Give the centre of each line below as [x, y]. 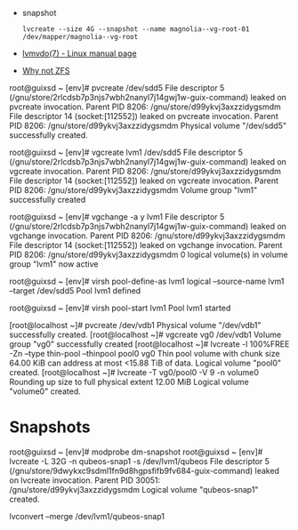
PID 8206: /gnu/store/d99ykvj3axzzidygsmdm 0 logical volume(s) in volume [149, 254]
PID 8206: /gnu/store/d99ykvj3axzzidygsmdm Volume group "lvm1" [133, 190]
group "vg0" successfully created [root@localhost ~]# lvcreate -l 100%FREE [149, 344]
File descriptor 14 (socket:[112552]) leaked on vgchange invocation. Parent [146, 245]
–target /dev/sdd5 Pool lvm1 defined [75, 291]
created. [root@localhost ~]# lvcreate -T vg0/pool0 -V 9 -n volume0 [134, 372]
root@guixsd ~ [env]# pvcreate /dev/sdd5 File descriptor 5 [117, 88]
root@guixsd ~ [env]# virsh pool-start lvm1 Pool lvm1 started [120, 308]
